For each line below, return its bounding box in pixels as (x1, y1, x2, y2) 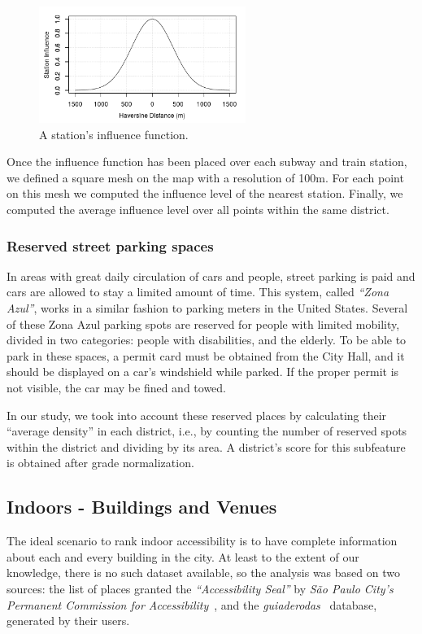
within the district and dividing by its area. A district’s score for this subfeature (7, 438, 406, 455)
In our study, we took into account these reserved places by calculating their (7, 406, 387, 423)
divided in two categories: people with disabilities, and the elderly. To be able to (7, 331, 407, 348)
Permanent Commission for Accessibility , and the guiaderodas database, (7, 596, 377, 613)
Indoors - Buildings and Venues (7, 494, 277, 519)
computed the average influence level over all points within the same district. (7, 201, 389, 218)
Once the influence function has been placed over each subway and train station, (7, 153, 407, 170)
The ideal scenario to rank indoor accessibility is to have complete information (7, 532, 398, 549)
